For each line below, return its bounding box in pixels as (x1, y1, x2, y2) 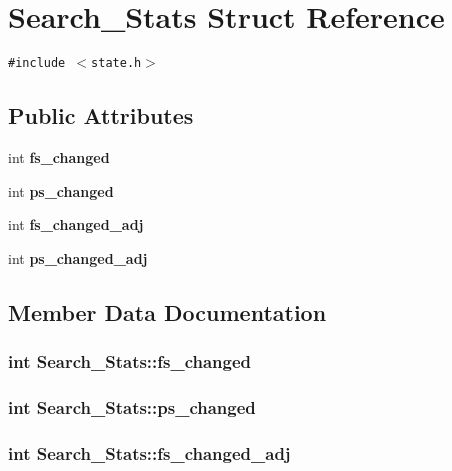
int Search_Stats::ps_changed (8, 394, 256, 419)
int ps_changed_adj (8, 247, 148, 268)
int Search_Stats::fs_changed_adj (8, 440, 291, 465)
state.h (91, 56, 142, 71)
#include (8, 56, 66, 71)
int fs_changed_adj (8, 214, 144, 235)
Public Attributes (8, 100, 194, 131)
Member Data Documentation (8, 296, 327, 327)
